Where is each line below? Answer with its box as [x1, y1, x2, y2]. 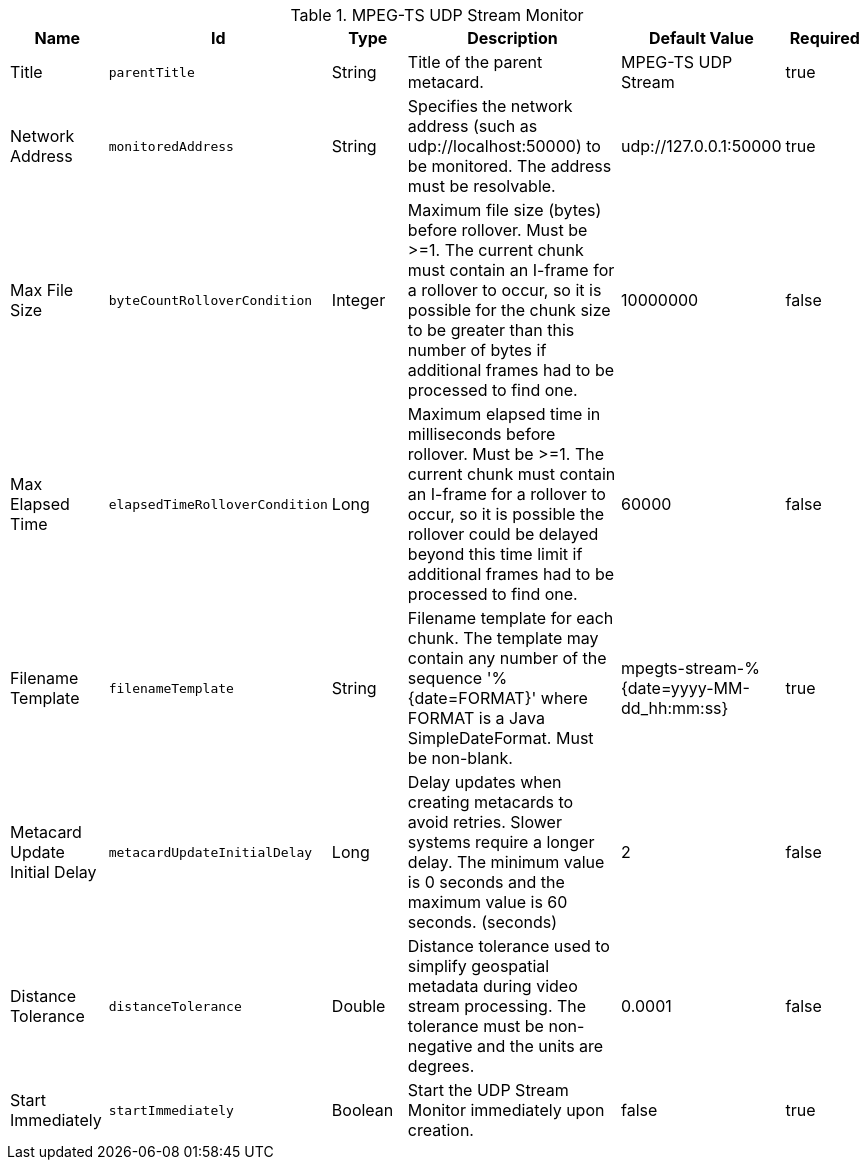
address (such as [407, 116, 538, 136]
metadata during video [407, 976, 578, 996]
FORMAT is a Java [407, 708, 545, 728]
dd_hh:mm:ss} [621, 698, 729, 718]
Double [331, 996, 386, 1016]
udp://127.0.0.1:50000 [621, 136, 782, 156]
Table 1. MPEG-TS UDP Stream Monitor [290, 5, 584, 25]
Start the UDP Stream [407, 1080, 569, 1100]
